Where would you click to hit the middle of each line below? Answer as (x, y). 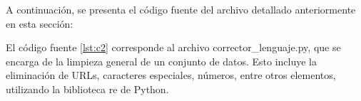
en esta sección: (40, 23)
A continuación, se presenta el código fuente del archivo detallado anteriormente (181, 9)
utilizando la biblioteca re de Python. (87, 89)
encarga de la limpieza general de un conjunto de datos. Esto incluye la (161, 61)
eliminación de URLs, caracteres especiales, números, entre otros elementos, (171, 75)
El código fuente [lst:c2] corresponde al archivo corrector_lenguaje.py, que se (173, 47)
